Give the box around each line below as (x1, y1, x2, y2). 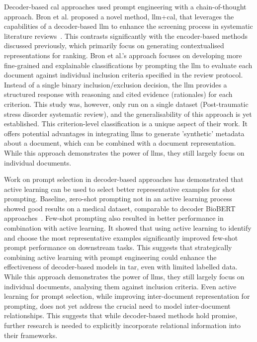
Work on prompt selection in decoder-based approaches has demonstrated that (4, 174, 244, 184)
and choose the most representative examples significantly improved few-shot (4, 232, 238, 243)
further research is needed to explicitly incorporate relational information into (4, 320, 241, 330)
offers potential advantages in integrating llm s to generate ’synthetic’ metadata (4, 128, 245, 138)
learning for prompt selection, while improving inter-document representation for (4, 291, 250, 301)
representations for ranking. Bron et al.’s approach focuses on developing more (4, 50, 242, 60)
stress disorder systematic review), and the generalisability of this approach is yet (4, 108, 252, 119)
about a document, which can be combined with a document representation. (4, 138, 236, 148)
